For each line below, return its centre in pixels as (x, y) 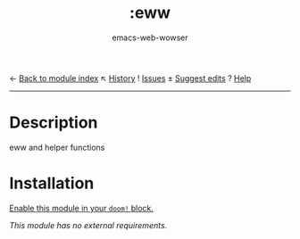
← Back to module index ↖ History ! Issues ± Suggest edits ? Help (130, 78)
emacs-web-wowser (150, 37)
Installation (52, 183)
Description (54, 123)
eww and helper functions (57, 147)
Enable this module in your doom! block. (82, 208)
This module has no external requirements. (88, 225)
